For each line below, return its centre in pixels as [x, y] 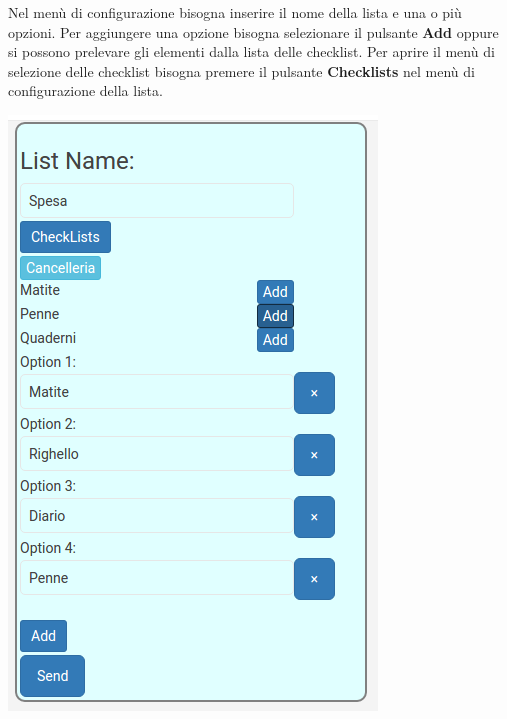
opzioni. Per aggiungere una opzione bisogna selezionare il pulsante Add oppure [253, 31]
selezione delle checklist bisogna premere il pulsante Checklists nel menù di [241, 70]
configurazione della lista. [85, 90]
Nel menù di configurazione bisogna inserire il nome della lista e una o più [235, 12]
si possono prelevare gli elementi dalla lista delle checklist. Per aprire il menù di [251, 51]
